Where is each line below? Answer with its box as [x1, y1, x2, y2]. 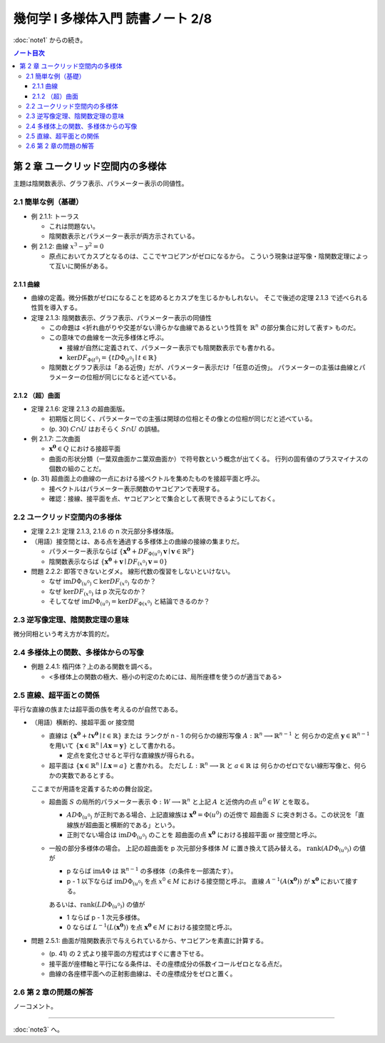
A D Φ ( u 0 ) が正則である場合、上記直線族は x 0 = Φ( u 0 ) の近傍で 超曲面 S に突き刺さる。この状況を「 [66, 809, 359, 821]
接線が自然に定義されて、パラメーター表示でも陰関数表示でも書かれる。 [66, 343, 279, 351]
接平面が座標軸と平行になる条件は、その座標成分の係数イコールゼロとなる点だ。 [48, 959, 287, 968]
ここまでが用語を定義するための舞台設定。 [31, 784, 156, 793]
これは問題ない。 [48, 221, 99, 230]
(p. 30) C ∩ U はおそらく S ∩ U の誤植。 [48, 424, 164, 433]
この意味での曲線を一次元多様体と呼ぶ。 [48, 333, 168, 342]
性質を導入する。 [31, 304, 81, 312]
